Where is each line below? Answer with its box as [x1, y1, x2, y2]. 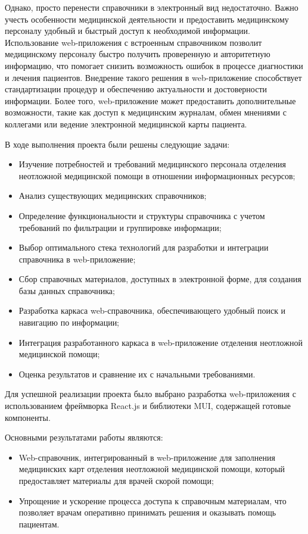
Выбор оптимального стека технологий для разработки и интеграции [18, 241, 269, 254]
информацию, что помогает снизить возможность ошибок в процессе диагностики [5, 59, 303, 71]
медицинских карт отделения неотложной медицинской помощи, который [18, 463, 285, 475]
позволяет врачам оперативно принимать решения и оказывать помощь [18, 506, 276, 519]
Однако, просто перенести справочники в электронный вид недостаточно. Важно [5, 1, 298, 13]
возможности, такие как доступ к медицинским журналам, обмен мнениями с [5, 106, 287, 118]
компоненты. [5, 411, 51, 423]
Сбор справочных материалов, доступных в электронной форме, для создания [18, 273, 301, 285]
